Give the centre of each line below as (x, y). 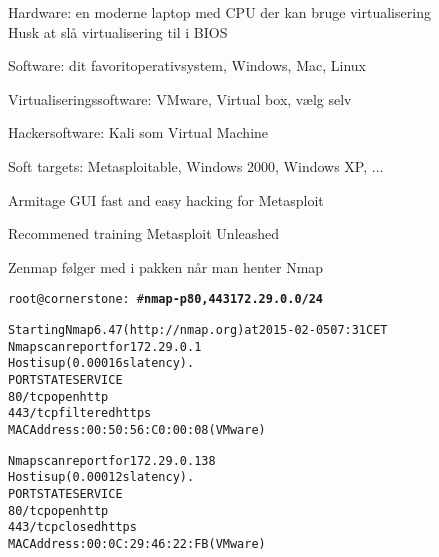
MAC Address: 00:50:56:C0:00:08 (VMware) (137, 429)
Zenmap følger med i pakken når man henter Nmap (166, 266)
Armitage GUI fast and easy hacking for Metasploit (166, 199)
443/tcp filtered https (80, 413)
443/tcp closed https (72, 527)
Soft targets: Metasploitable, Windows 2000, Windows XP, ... (196, 165)
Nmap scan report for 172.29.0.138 (112, 460)
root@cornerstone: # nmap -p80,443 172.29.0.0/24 (166, 299)
